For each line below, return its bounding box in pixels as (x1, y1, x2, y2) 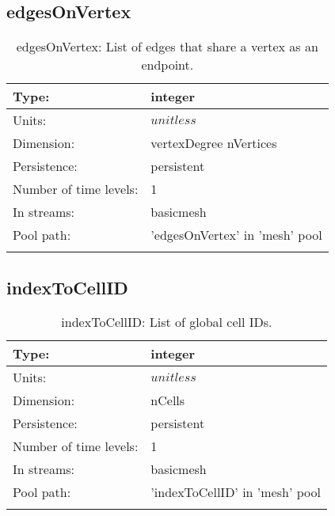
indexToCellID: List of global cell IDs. (61, 313, 272, 332)
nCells (150, 391, 185, 410)
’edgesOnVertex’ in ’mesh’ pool (150, 226, 322, 245)
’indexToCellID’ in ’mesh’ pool (150, 483, 321, 502)
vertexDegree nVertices (150, 134, 277, 153)
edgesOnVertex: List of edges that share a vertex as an (16, 37, 318, 56)
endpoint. (141, 55, 194, 74)
